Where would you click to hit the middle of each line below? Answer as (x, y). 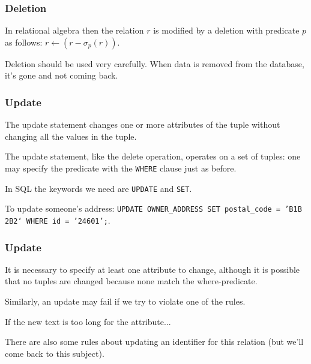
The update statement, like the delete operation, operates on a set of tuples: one (153, 156)
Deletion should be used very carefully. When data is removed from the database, (155, 63)
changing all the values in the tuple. (71, 136)
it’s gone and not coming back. (62, 75)
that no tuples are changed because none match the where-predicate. (131, 281)
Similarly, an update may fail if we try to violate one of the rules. (125, 301)
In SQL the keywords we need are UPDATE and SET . (98, 188)
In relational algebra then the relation (74, 30)
